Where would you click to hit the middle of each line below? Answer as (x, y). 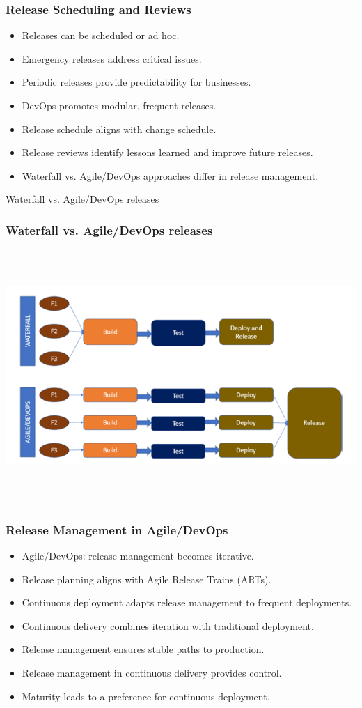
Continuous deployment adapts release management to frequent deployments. (187, 602)
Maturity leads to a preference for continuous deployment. (146, 696)
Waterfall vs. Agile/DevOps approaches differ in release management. (170, 175)
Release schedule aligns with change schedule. (119, 129)
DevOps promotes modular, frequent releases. (119, 105)
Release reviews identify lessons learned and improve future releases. (167, 152)
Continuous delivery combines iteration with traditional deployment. (168, 625)
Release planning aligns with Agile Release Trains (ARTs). (147, 579)
